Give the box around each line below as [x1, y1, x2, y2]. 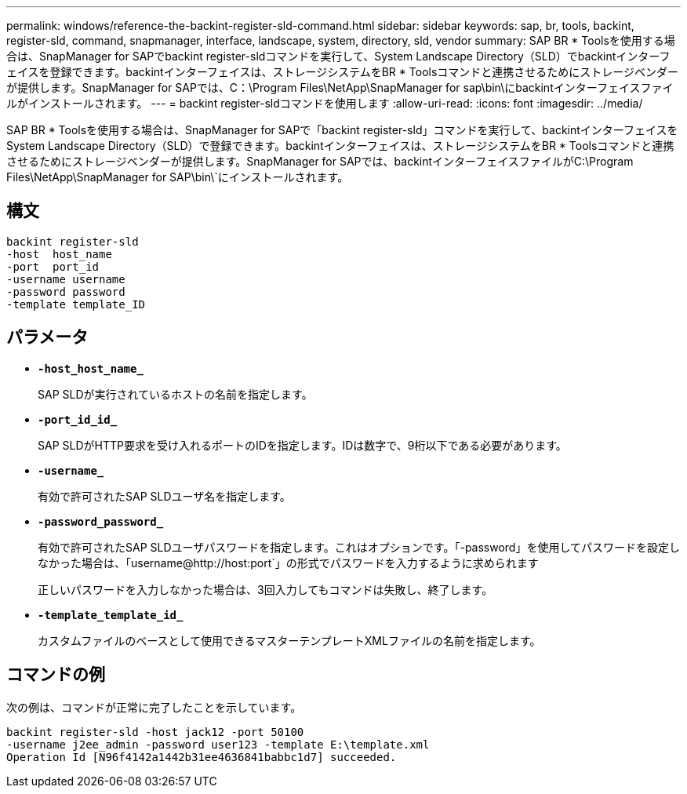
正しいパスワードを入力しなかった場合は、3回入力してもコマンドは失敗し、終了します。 [38, 582, 493, 596]
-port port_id [6, 260, 100, 273]
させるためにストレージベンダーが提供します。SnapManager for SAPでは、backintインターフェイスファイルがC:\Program [6, 155, 634, 168]
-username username [6, 272, 125, 286]
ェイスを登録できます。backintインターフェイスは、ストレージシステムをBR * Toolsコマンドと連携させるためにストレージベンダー [6, 65, 679, 78]
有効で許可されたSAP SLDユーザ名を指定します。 [38, 489, 291, 503]
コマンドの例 [6, 665, 105, 685]
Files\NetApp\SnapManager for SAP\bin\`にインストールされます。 [6, 170, 349, 184]
